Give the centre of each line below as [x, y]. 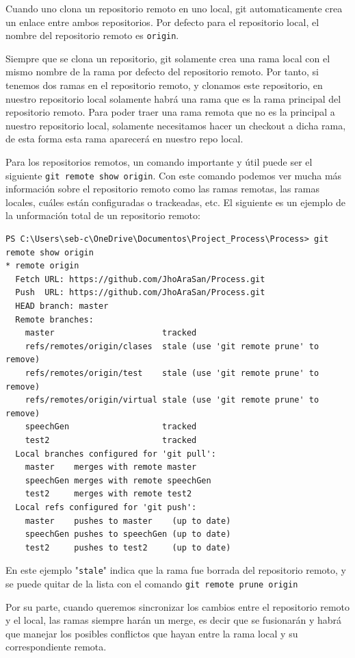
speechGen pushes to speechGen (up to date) [128, 534]
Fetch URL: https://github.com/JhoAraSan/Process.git [140, 279]
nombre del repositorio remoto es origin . [92, 35]
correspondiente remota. [56, 647]
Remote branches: [54, 319]
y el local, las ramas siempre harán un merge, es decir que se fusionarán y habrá [174, 620]
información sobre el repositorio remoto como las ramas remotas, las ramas [162, 189]
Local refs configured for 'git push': [106, 507]
